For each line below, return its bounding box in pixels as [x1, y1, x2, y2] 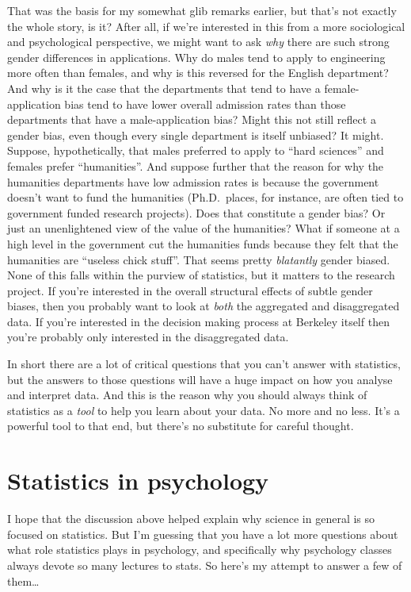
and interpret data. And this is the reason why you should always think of [7, 386, 367, 403]
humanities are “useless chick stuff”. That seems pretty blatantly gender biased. [7, 251, 390, 267]
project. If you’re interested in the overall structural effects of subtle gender [7, 282, 373, 298]
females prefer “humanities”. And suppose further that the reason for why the [7, 157, 384, 174]
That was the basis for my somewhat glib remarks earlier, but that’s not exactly [7, 2, 397, 18]
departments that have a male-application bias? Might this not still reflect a [7, 111, 376, 128]
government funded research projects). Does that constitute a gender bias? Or [7, 204, 386, 221]
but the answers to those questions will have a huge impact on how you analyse [7, 371, 393, 387]
